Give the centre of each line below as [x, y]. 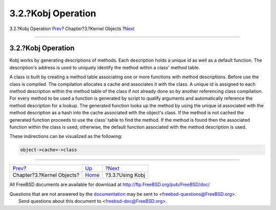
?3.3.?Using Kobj [125, 175]
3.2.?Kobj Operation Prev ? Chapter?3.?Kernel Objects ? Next [72, 29]
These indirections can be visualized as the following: [66, 136]
